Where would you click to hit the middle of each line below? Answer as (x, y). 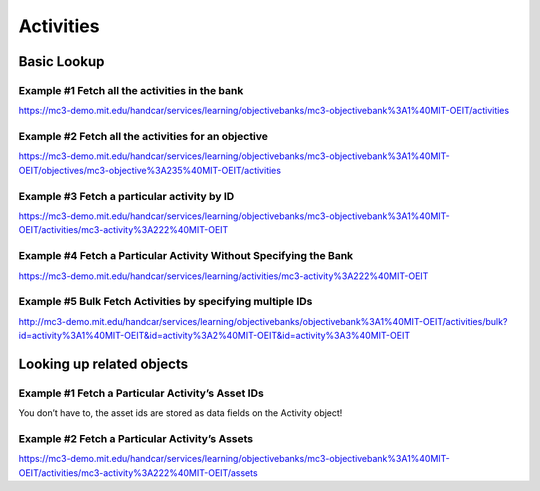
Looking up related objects (103, 363)
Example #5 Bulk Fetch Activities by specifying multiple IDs (165, 302)
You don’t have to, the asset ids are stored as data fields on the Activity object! (180, 413)
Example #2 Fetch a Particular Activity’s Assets (136, 438)
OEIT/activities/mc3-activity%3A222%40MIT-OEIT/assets (138, 472)
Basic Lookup (61, 61)
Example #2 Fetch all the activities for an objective (143, 137)
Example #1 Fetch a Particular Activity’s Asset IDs (141, 393)
